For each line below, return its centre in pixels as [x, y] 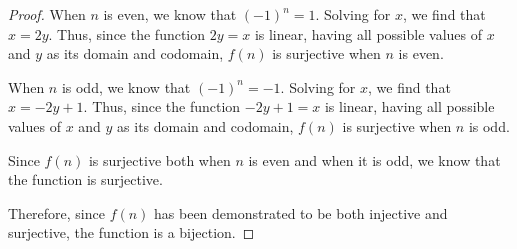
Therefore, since [56, 212]
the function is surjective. [85, 179]
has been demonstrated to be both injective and [301, 212]
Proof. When [47, 14]
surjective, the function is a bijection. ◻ [131, 232]
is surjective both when [159, 159]
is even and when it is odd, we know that [374, 159]
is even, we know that [170, 14]
